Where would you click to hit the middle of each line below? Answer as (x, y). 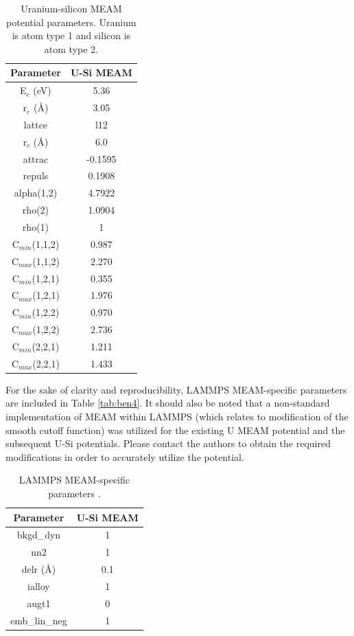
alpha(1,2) (36, 193)
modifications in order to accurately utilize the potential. (125, 456)
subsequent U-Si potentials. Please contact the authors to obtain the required (168, 443)
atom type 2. (71, 48)
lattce (36, 124)
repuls (36, 175)
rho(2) (36, 210)
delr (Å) (39, 569)
